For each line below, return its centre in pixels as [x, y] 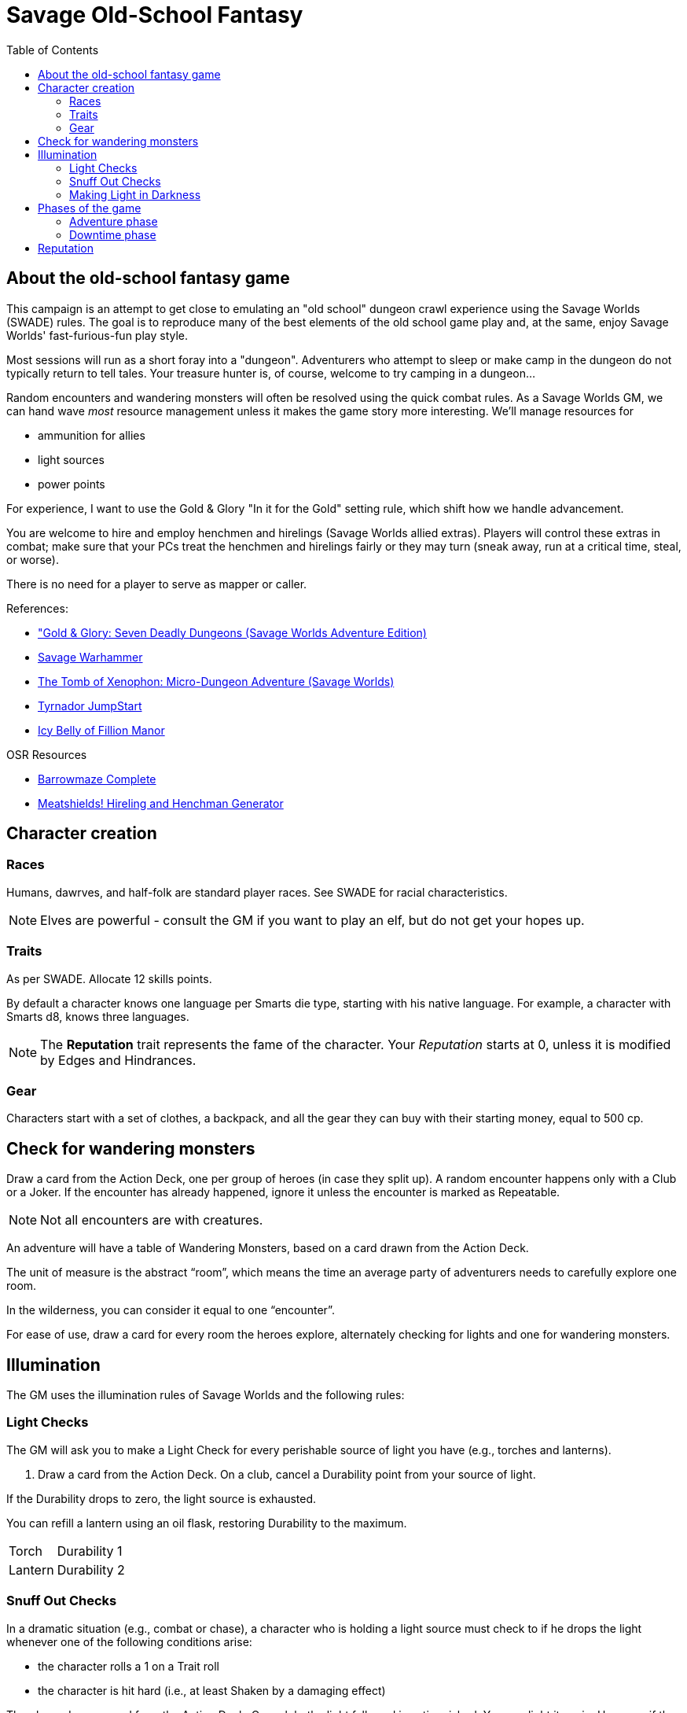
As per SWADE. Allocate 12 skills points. [109, 978]
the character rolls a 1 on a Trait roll [129, 1666]
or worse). [33, 559]
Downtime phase [113, 234]
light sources [71, 459]
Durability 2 [91, 1569]
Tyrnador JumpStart [90, 705]
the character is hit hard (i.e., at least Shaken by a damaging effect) [212, 1690]
